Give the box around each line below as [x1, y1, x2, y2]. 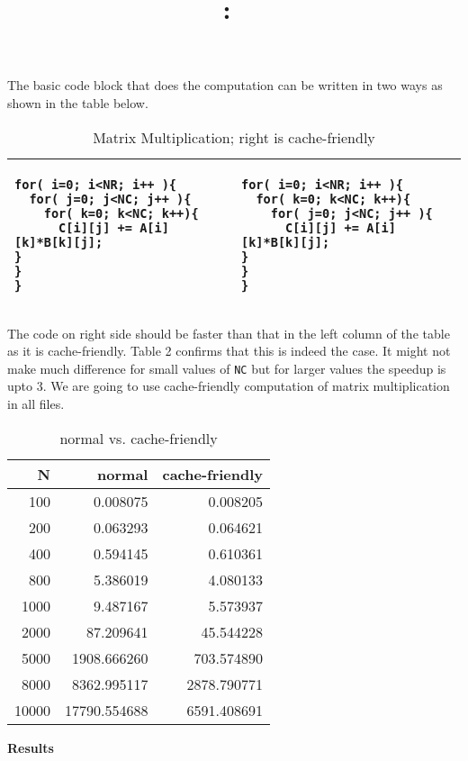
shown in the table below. [7, 93, 148, 112]
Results [7, 738, 54, 756]
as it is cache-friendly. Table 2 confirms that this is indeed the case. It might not [7, 341, 451, 360]
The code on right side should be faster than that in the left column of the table [7, 323, 450, 342]
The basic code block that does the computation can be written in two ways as [7, 76, 443, 95]
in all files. [7, 394, 65, 412]
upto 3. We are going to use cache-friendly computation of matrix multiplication [7, 376, 450, 395]
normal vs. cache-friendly [59, 427, 218, 448]
